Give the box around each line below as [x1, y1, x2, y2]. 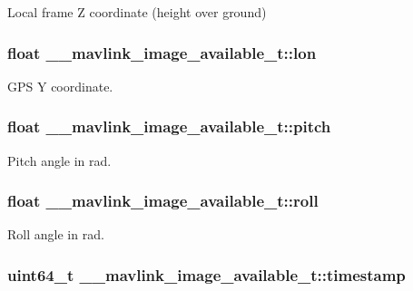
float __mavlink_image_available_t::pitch [7, 115, 331, 138]
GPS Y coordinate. [7, 76, 113, 95]
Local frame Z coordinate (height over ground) [7, 3, 267, 21]
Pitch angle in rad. [7, 150, 112, 170]
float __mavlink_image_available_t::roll [7, 189, 319, 212]
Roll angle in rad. [7, 225, 104, 244]
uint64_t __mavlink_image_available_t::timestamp [7, 263, 406, 286]
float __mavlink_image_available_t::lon [7, 41, 317, 63]
